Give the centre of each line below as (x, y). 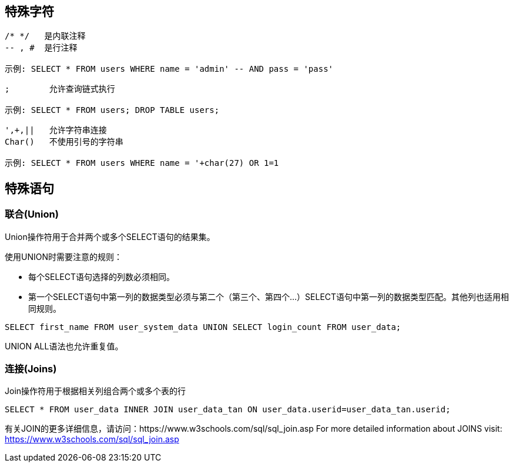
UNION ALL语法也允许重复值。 (64, 346)
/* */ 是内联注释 (45, 36)
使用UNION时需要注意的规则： (63, 256)
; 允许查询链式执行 (60, 89)
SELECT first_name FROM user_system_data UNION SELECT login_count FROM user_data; (203, 327)
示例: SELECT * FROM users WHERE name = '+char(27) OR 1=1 (142, 163)
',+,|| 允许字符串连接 (56, 130)
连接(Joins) (31, 369)
